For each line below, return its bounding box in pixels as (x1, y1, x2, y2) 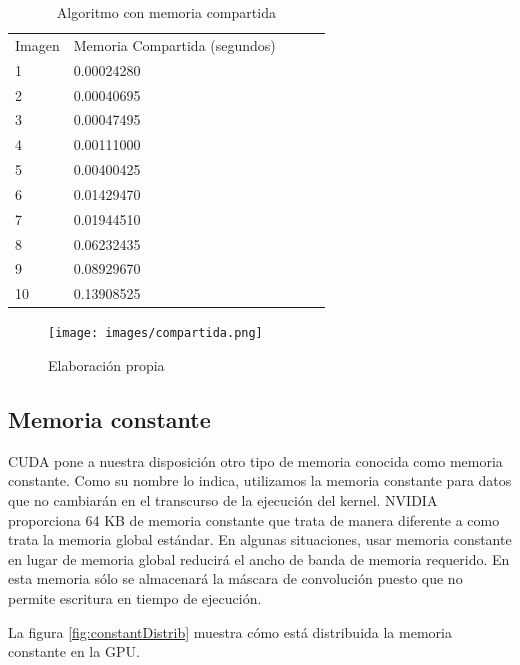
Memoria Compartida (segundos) (73, 34, 276, 55)
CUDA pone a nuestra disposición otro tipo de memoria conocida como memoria (8, 450, 503, 471)
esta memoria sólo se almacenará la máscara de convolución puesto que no (8, 568, 463, 589)
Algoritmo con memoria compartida (56, 2, 276, 22)
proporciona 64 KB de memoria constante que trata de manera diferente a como (8, 509, 500, 530)
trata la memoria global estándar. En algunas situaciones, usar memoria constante (8, 529, 512, 550)
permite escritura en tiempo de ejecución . (8, 587, 262, 608)
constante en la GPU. (8, 641, 140, 662)
